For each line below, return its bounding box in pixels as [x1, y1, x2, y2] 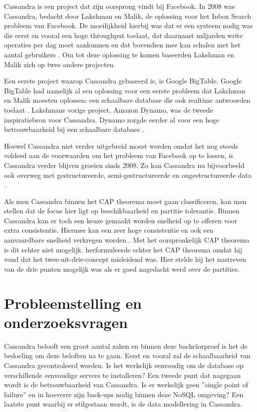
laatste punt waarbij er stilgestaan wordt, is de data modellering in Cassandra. [4, 399, 242, 409]
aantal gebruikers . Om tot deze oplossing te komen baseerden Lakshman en [4, 49, 234, 59]
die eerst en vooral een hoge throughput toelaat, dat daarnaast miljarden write [4, 30, 243, 40]
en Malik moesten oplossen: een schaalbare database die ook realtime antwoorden [4, 95, 251, 105]
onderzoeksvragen [4, 312, 128, 332]
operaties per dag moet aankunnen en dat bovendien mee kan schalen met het [4, 40, 241, 50]
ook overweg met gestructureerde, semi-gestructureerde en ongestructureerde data [4, 169, 252, 180]
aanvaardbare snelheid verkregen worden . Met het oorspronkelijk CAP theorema [4, 235, 250, 245]
